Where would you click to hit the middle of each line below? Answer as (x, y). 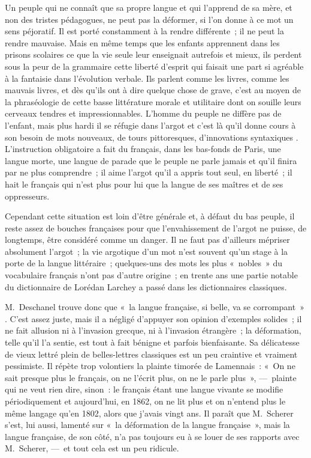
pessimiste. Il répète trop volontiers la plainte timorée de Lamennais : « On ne (150, 366)
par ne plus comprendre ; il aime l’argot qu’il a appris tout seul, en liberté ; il (149, 172)
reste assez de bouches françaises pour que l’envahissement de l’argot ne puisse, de (156, 227)
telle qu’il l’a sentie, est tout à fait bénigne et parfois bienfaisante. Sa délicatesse (152, 342)
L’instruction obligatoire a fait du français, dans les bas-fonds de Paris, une (143, 149)
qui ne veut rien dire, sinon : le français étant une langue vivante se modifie (144, 389)
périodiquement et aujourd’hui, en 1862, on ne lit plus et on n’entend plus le (145, 401)
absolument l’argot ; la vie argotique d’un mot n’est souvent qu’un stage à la (147, 251)
